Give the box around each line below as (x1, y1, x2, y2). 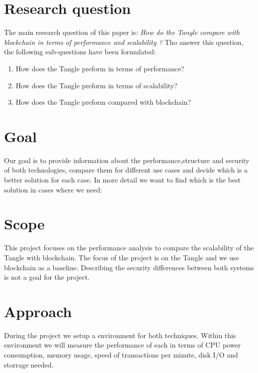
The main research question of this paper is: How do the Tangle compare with (4, 27, 240, 37)
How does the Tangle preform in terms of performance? (15, 63, 184, 73)
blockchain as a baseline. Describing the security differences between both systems (4, 262, 254, 272)
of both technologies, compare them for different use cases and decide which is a (4, 165, 248, 175)
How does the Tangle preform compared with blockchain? (15, 97, 191, 107)
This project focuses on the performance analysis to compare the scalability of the (4, 242, 254, 253)
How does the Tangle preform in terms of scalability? (15, 80, 177, 90)
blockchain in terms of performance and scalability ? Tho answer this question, (4, 36, 244, 47)
